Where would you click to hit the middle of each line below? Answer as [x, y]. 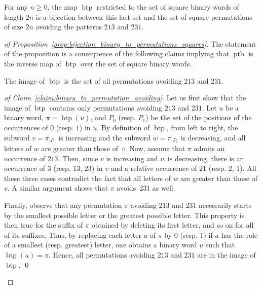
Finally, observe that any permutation [63, 205]
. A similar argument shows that [58, 188]
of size [14, 27]
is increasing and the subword [104, 137]
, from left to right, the [202, 127]
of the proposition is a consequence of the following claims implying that [117, 53]
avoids [126, 188]
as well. [164, 188]
